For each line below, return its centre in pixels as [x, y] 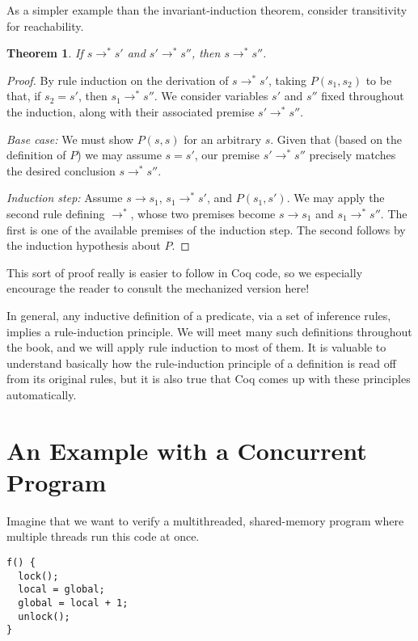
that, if [24, 96]
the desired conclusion [61, 170]
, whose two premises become [203, 213]
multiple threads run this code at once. [103, 536]
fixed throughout [363, 96]
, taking [288, 80]
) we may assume [119, 155]
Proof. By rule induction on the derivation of [118, 80]
